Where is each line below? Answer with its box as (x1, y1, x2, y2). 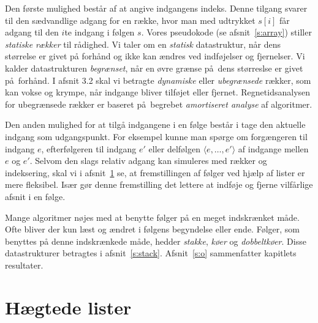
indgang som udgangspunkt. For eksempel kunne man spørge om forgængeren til (5, 130, 308, 143)
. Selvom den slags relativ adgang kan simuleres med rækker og (29, 154, 267, 167)
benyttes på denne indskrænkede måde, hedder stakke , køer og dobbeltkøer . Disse (5, 234, 306, 247)
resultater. (5, 258, 44, 271)
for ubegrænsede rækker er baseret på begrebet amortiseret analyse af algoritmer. (5, 97, 312, 110)
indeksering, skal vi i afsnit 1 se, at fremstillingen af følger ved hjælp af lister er (5, 166, 305, 179)
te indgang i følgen (64, 26, 135, 39)
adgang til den (5, 26, 59, 39)
